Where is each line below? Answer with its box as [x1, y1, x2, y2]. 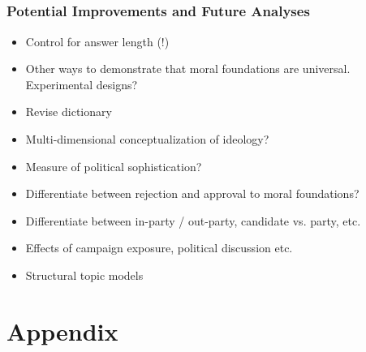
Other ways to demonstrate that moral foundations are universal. [25, 60, 351, 77]
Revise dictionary [25, 103, 112, 120]
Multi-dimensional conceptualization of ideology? [25, 131, 269, 148]
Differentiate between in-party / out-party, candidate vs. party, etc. [25, 212, 361, 229]
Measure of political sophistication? [25, 157, 202, 174]
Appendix [6, 314, 118, 347]
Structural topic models [25, 267, 144, 284]
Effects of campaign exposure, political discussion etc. [25, 239, 293, 256]
